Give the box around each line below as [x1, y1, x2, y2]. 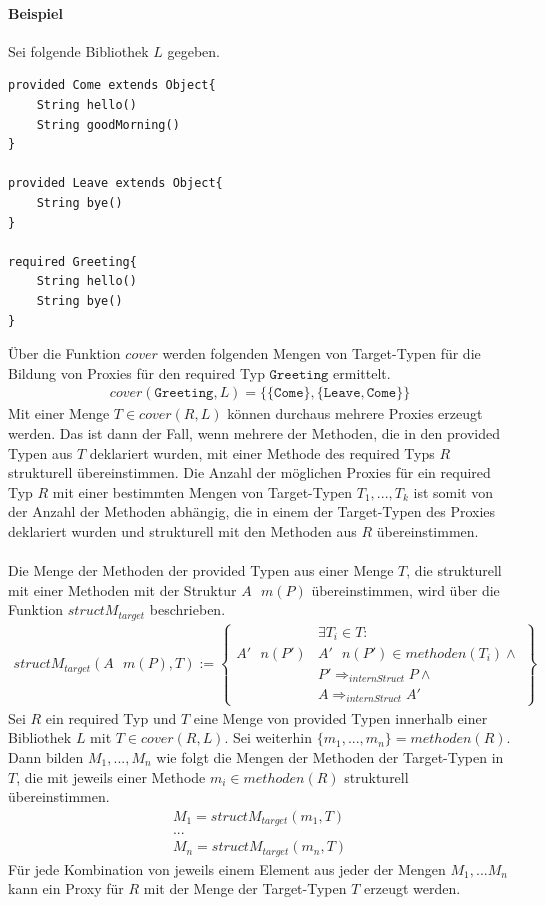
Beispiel [8, 2, 63, 23]
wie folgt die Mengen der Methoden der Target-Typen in [156, 746, 504, 767]
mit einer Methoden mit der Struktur [8, 579, 237, 600]
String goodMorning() [36, 117, 180, 132]
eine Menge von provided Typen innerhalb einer [193, 707, 488, 728]
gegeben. [167, 40, 220, 61]
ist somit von [413, 481, 494, 502]
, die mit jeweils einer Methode [16, 766, 206, 787]
